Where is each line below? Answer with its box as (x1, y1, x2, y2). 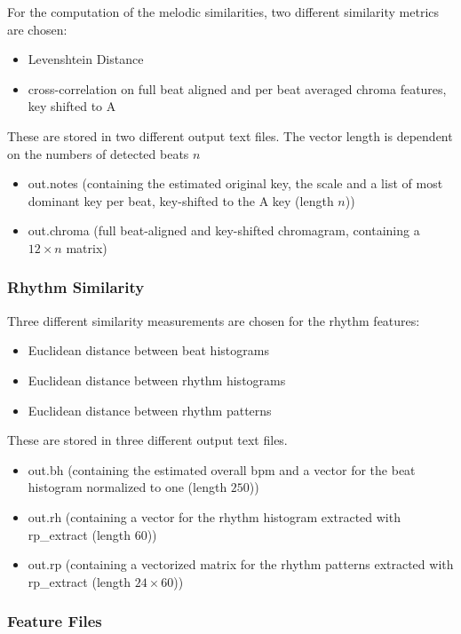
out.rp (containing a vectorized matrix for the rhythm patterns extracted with (28, 555, 454, 574)
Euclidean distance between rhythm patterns (28, 400, 272, 419)
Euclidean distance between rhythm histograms (28, 370, 286, 389)
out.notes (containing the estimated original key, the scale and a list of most (28, 174, 443, 193)
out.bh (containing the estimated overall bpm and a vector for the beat (28, 460, 416, 479)
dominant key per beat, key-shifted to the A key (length (28, 191, 334, 210)
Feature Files (7, 610, 102, 632)
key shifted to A (28, 97, 116, 115)
